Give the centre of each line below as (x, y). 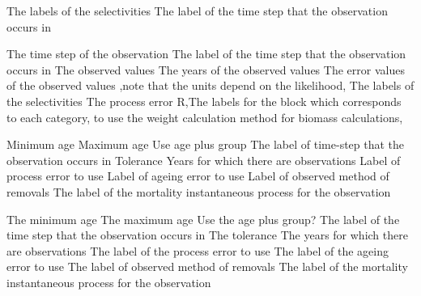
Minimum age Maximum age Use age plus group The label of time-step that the (206, 144)
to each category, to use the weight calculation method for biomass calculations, (205, 117)
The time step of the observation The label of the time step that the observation (206, 54)
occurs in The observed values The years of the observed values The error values (206, 69)
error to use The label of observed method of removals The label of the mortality (207, 266)
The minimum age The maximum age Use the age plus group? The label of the (203, 219)
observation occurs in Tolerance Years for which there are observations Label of (204, 160)
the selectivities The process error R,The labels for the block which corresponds (204, 101)
